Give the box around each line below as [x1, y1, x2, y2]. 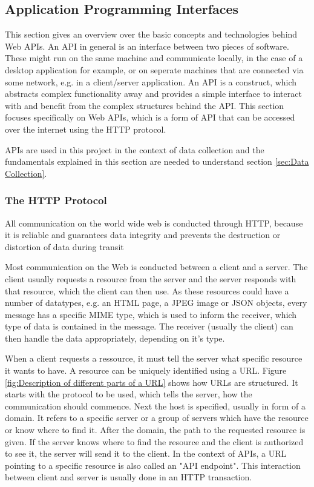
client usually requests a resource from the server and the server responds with [5, 272, 296, 285]
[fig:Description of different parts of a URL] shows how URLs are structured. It [5, 376, 298, 388]
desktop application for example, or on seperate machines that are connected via [5, 63, 304, 76]
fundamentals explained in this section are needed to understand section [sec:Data [5, 155, 309, 168]
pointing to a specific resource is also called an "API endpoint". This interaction [5, 459, 301, 471]
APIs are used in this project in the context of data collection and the [5, 143, 264, 156]
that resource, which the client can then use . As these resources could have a [5, 284, 289, 297]
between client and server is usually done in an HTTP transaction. [5, 471, 252, 483]
